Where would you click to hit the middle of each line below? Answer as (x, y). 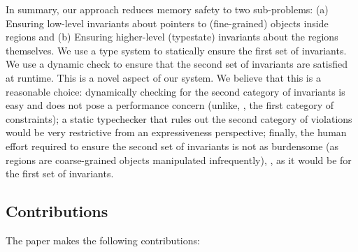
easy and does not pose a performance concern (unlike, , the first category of (170, 105)
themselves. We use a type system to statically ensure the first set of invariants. (176, 50)
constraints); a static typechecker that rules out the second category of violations (179, 118)
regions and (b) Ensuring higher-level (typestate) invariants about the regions (172, 37)
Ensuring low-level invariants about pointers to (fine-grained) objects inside (167, 23)
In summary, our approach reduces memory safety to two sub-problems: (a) (167, 9)
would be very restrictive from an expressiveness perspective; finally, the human (176, 132)
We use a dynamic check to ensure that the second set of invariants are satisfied (177, 64)
